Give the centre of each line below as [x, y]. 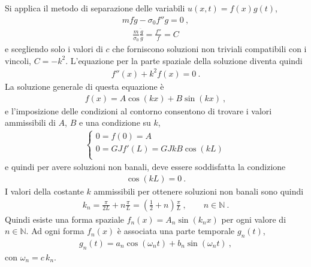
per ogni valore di [254, 219]
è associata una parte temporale [176, 231]
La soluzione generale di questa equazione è [84, 86]
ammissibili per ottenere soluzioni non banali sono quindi [199, 191]
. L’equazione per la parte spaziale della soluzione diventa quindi [184, 60]
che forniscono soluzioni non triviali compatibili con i [209, 49]
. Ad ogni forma [55, 231]
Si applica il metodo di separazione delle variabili [95, 8]
